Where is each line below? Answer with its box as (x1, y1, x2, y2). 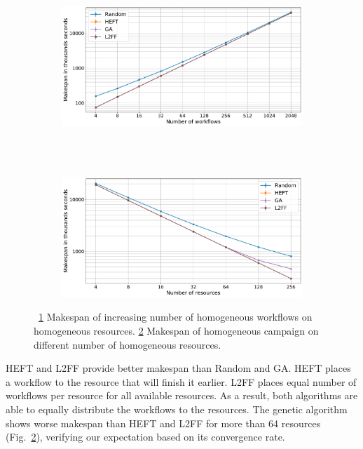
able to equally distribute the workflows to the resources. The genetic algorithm (6, 401, 348, 416)
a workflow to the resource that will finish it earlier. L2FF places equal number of (6, 374, 357, 389)
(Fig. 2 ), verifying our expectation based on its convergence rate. (6, 429, 285, 444)
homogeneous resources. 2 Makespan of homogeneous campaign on (34, 323, 319, 337)
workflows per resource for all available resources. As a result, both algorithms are (6, 388, 358, 403)
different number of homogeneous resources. (34, 337, 221, 351)
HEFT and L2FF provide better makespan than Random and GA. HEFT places (6, 361, 351, 375)
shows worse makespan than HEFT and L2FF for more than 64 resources (6, 415, 321, 430)
